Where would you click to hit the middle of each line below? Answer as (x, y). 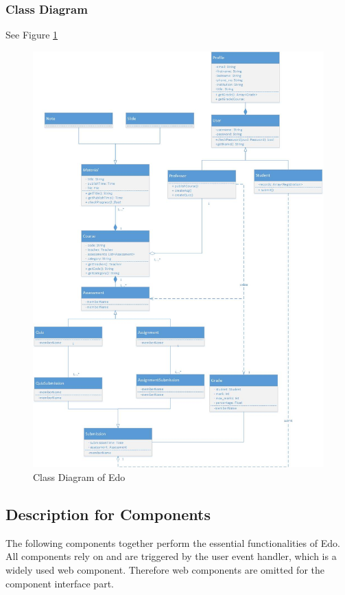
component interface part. (60, 583)
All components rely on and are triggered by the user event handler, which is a (171, 556)
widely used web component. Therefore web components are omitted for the (165, 569)
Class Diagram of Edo (79, 476)
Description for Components (108, 514)
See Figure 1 (32, 35)
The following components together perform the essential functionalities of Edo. (173, 542)
